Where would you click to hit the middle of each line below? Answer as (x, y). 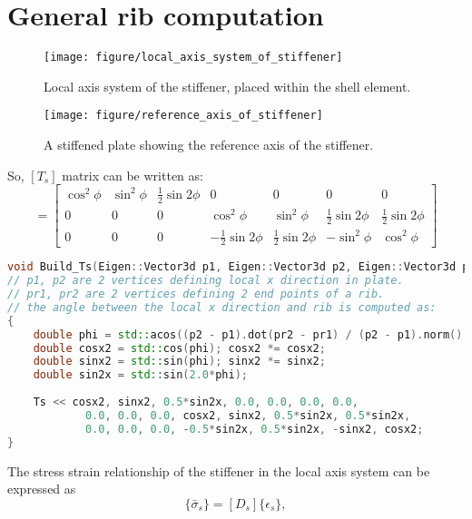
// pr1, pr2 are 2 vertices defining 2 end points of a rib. (196, 294)
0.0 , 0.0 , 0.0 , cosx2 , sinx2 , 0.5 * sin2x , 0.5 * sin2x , (248, 415)
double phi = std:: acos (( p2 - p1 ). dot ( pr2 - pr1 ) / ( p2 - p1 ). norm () (248, 334)
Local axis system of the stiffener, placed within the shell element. (227, 86)
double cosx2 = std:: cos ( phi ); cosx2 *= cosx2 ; (179, 348)
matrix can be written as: (133, 175)
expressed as (42, 489)
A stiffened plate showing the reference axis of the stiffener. (209, 145)
